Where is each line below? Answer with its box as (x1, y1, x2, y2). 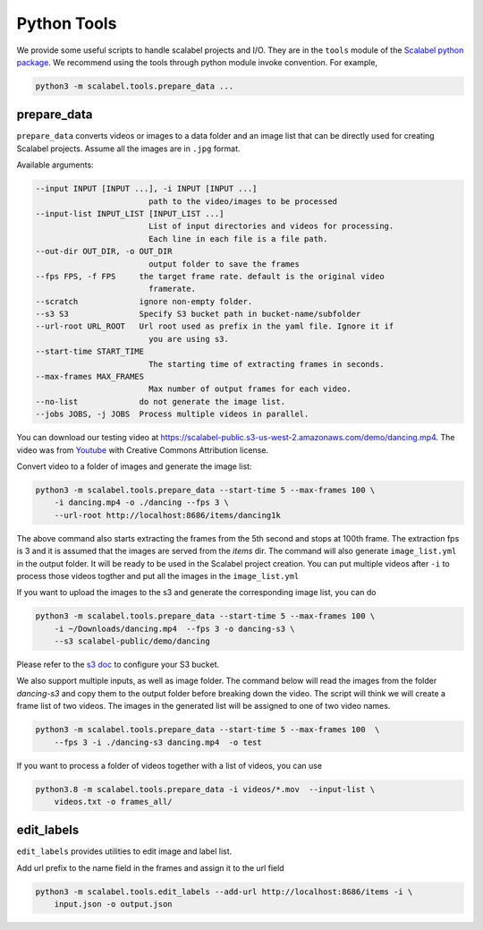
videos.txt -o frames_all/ (54, 797, 174, 806)
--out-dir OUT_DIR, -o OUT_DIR (35, 246, 174, 257)
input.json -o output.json (54, 900, 174, 909)
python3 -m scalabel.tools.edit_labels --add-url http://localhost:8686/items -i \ (35, 886, 413, 897)
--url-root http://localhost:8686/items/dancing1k (54, 510, 281, 520)
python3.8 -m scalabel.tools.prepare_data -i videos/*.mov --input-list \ (35, 784, 376, 794)
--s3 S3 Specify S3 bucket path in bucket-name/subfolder (35, 309, 361, 320)
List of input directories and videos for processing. (148, 221, 394, 232)
